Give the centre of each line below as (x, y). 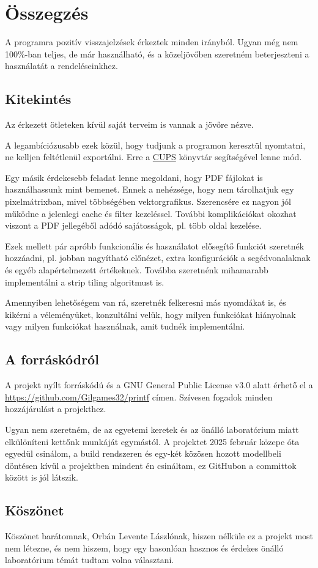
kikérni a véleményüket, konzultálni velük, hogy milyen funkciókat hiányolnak (150, 314)
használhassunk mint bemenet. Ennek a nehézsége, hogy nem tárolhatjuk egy (150, 189)
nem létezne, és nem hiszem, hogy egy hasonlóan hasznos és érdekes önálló (144, 548)
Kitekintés (38, 99)
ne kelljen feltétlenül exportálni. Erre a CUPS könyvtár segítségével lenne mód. (153, 157)
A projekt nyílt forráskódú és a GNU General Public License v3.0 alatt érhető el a (159, 385)
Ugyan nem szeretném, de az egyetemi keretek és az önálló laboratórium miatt (152, 429)
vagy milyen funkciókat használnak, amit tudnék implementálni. (125, 326)
